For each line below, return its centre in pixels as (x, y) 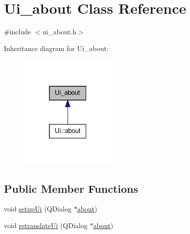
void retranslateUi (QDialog (46, 225)
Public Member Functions (71, 188)
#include (18, 32)
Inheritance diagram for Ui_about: (56, 48)
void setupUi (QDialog (38, 209)
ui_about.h (59, 32)
